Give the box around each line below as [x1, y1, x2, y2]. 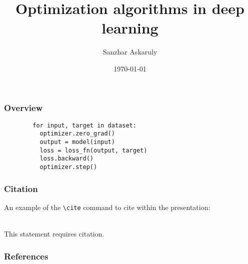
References [4, 249, 48, 262]
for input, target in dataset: [32, 121, 136, 129]
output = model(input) [39, 138, 115, 146]
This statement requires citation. [4, 228, 104, 239]
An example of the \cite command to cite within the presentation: [4, 201, 210, 212]
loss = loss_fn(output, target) [39, 146, 147, 154]
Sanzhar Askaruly [102, 46, 157, 57]
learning [101, 17, 158, 38]
